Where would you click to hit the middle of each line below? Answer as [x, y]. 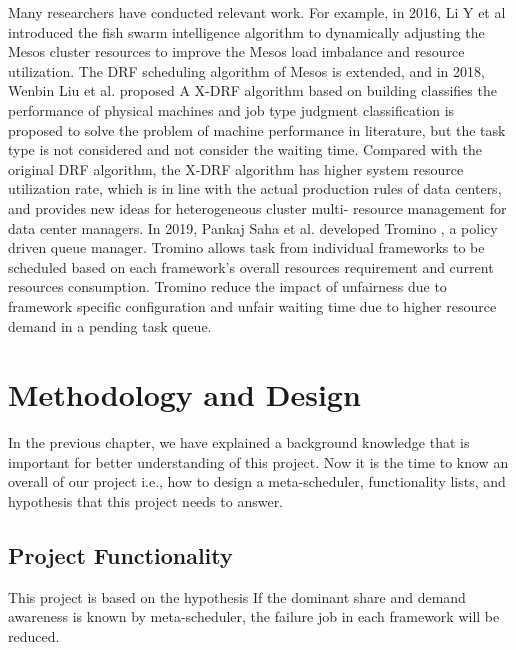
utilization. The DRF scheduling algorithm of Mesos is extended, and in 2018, [246, 70]
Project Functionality [120, 554]
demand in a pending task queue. [110, 325]
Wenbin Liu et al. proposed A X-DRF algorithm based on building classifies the [252, 90]
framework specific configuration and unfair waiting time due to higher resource [252, 305]
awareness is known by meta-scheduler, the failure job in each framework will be [254, 616]
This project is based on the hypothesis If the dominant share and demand [237, 596]
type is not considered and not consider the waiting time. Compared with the [245, 149]
